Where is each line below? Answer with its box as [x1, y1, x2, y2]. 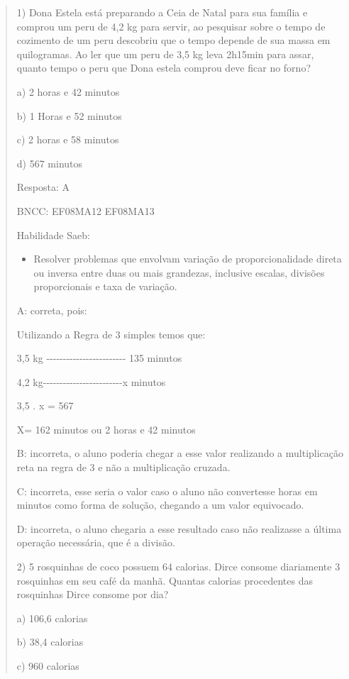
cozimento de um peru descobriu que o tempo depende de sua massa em [16, 33, 331, 48]
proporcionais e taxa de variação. [33, 279, 177, 294]
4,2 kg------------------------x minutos [16, 374, 166, 389]
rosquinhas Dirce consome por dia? [16, 587, 169, 602]
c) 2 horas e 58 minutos [16, 132, 119, 147]
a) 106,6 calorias [16, 610, 88, 625]
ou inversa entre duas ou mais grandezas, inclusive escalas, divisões [33, 265, 325, 280]
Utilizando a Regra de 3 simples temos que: [16, 326, 206, 341]
